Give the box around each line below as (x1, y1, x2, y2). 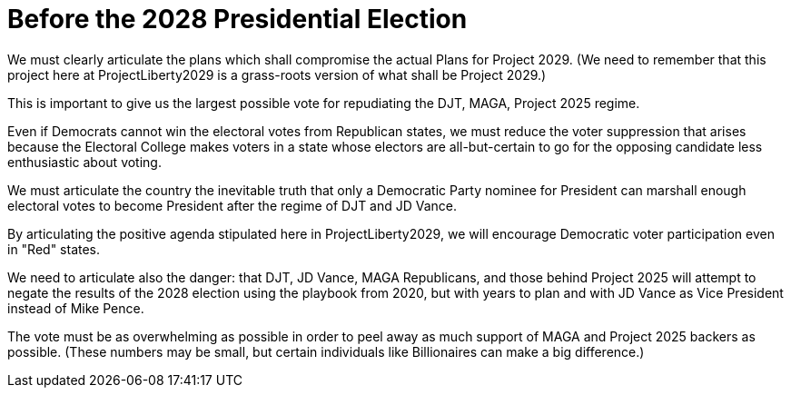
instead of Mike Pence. (7, 300, 144, 316)
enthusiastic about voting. (7, 153, 162, 170)
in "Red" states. (7, 241, 101, 257)
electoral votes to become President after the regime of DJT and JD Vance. (7, 197, 458, 213)
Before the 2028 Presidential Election (7, 4, 468, 35)
